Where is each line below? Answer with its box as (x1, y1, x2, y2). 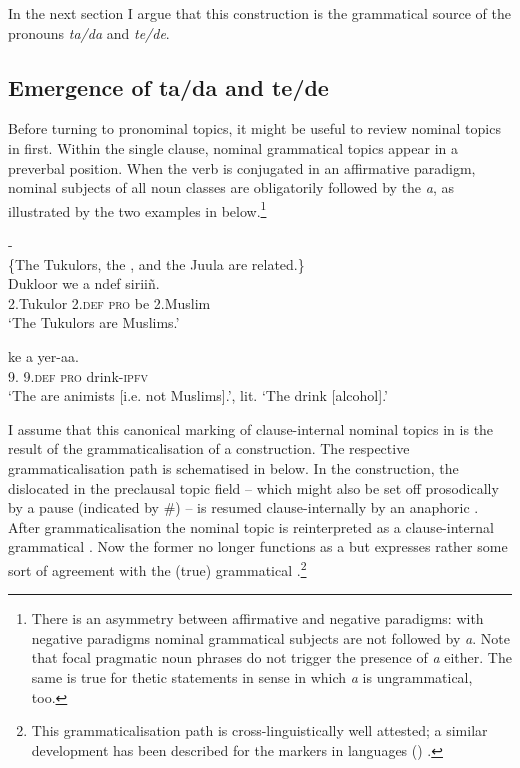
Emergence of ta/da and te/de (8, 71, 329, 102)
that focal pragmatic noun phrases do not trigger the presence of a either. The (31, 647, 512, 668)
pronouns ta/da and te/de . (8, 22, 170, 43)
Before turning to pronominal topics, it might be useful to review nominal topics (8, 118, 501, 139)
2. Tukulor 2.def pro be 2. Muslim (8, 292, 211, 313)
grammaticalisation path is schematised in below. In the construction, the (8, 457, 459, 478)
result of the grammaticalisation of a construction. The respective (8, 438, 410, 459)
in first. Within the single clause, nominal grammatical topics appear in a (8, 137, 459, 158)
